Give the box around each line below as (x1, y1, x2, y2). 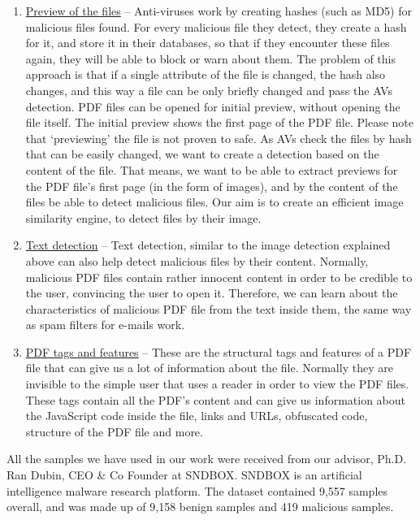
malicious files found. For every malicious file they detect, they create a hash (25, 18, 407, 35)
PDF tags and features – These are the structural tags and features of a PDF (25, 343, 412, 360)
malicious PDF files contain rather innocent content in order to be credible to (25, 268, 413, 285)
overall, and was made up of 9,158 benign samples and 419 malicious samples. (6, 498, 394, 515)
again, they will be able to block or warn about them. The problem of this (25, 50, 396, 67)
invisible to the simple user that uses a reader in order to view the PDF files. (25, 375, 409, 392)
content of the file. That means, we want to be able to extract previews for (25, 161, 398, 178)
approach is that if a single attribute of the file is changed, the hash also (25, 66, 386, 83)
